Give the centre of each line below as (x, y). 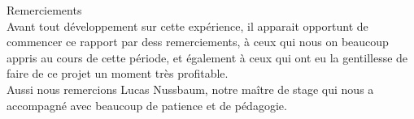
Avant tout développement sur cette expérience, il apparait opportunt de (187, 25)
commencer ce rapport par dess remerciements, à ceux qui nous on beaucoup (198, 42)
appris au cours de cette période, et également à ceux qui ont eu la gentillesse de (207, 57)
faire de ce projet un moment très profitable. (118, 73)
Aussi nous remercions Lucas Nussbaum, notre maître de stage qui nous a (190, 89)
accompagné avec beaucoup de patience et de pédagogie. (147, 105)
